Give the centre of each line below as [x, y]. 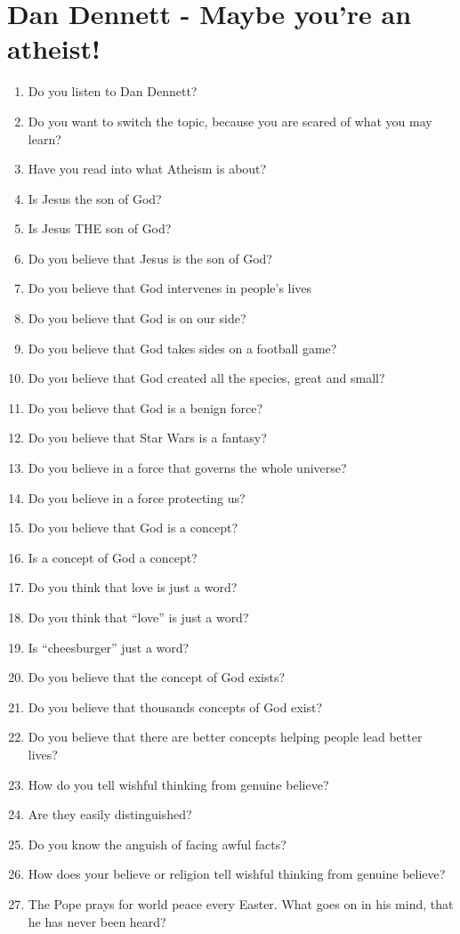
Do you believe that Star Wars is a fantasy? [147, 438]
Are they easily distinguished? [110, 814]
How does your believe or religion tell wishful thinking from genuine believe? [237, 874]
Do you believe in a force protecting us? [137, 497]
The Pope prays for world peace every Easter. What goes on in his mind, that [241, 903]
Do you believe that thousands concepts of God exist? [175, 707]
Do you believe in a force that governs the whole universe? [187, 468]
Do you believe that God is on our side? [137, 318]
